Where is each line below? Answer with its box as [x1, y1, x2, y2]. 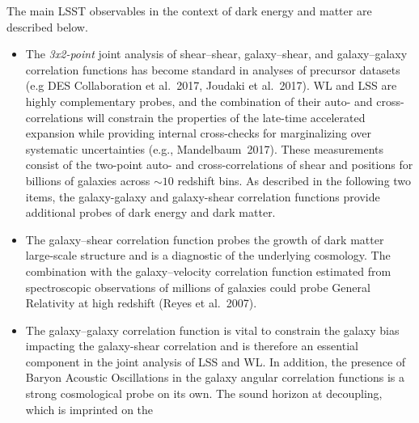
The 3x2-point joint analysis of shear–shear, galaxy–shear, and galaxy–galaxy [25, 45, 408, 62]
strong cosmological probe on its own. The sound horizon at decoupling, [25, 385, 383, 402]
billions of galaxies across [25, 171, 150, 188]
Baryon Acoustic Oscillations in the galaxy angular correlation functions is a [25, 369, 404, 386]
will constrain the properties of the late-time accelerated [87, 108, 366, 125]
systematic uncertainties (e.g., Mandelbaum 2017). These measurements [25, 140, 384, 157]
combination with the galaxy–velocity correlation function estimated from [25, 262, 391, 279]
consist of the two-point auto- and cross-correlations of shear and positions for [25, 156, 413, 173]
